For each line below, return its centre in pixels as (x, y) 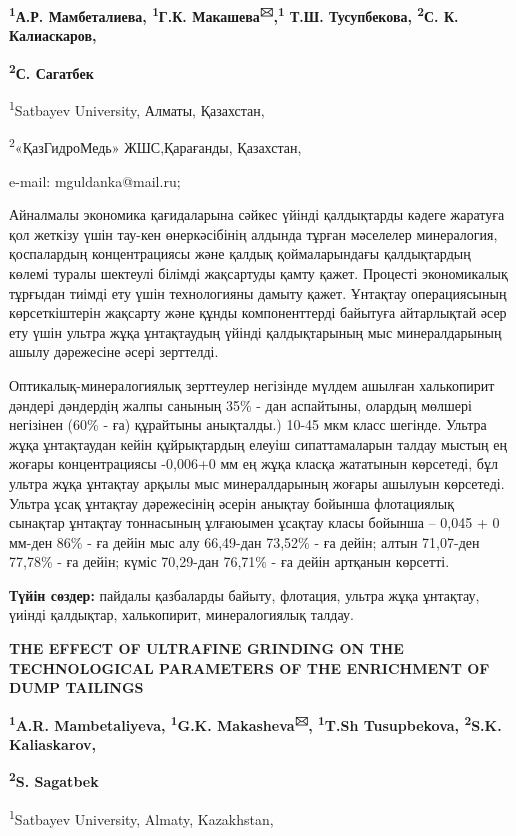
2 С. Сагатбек (51, 71)
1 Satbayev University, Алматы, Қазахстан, (137, 108)
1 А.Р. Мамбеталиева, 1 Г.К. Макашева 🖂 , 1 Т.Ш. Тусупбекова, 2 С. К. (234, 14)
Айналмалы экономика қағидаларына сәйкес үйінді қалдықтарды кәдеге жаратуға (257, 214)
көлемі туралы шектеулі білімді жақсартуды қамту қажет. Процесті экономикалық (258, 272)
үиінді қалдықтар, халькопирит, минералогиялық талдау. (181, 614)
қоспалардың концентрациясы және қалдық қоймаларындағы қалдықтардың (240, 253)
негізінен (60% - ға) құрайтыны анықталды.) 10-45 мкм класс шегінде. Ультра (248, 424)
